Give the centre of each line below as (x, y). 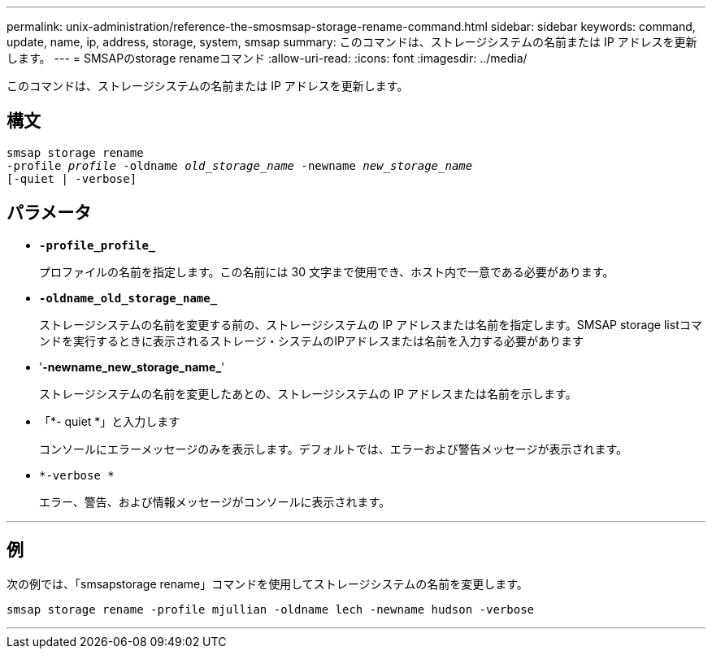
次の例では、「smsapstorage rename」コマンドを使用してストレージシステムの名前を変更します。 (267, 583)
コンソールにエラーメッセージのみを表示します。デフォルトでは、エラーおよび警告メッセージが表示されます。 (334, 449)
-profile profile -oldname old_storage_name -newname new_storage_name (240, 165)
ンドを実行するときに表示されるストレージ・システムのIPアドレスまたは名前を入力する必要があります (311, 341)
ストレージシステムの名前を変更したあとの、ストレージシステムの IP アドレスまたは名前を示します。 (308, 393)
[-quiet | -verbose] (72, 178)
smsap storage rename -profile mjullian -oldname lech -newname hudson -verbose (271, 609)
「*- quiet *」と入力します (110, 421)
